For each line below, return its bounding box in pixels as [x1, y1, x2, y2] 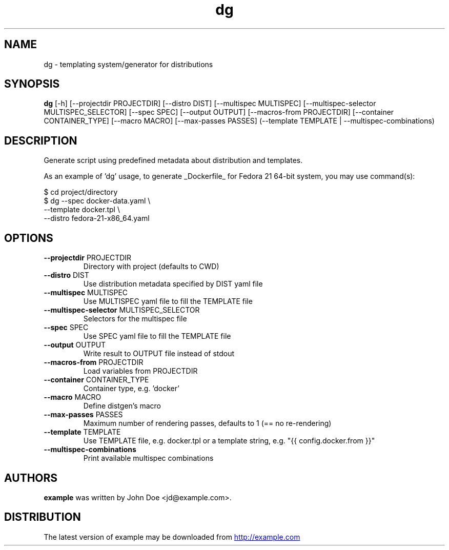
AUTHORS [4, 471, 58, 484]
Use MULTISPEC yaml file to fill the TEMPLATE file [83, 297, 253, 306]
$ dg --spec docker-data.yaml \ [44, 196, 151, 206]
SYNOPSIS [4, 77, 60, 91]
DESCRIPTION [4, 134, 77, 147]
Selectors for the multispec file [83, 314, 187, 323]
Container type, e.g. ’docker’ [83, 384, 179, 393]
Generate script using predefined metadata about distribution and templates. [44, 156, 303, 165]
